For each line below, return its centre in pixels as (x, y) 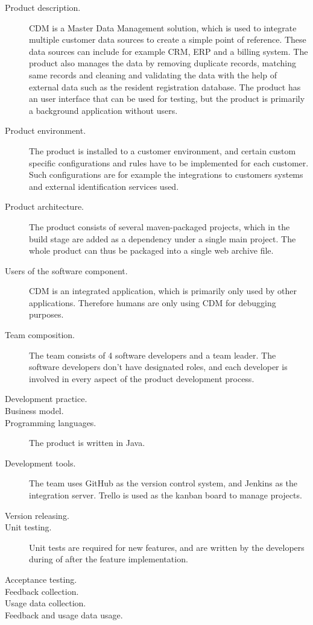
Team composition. (40, 335)
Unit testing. (28, 527)
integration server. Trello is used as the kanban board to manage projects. (166, 495)
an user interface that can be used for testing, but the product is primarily (167, 99)
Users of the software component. (66, 270)
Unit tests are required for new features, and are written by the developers (167, 547)
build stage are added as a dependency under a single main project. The (163, 238)
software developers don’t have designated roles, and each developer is (158, 367)
